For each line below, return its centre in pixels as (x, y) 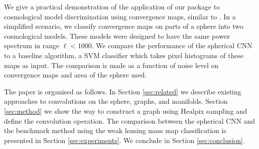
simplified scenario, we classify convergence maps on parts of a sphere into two (124, 26)
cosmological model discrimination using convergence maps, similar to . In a (120, 16)
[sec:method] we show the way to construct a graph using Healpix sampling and (126, 111)
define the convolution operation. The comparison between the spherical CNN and (129, 120)
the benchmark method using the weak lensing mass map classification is (115, 130)
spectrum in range (32, 45)
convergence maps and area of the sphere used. (75, 75)
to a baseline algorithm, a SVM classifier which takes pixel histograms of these (124, 55)
